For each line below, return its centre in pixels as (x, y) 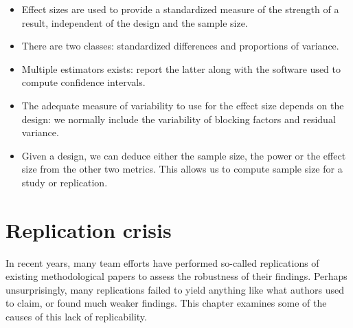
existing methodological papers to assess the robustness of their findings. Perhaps (176, 276)
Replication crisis (89, 229)
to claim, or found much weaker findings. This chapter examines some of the (166, 303)
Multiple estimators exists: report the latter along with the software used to (181, 68)
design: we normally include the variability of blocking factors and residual (179, 119)
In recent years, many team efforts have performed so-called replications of (162, 262)
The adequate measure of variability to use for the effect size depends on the (183, 105)
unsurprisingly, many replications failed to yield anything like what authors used (175, 289)
